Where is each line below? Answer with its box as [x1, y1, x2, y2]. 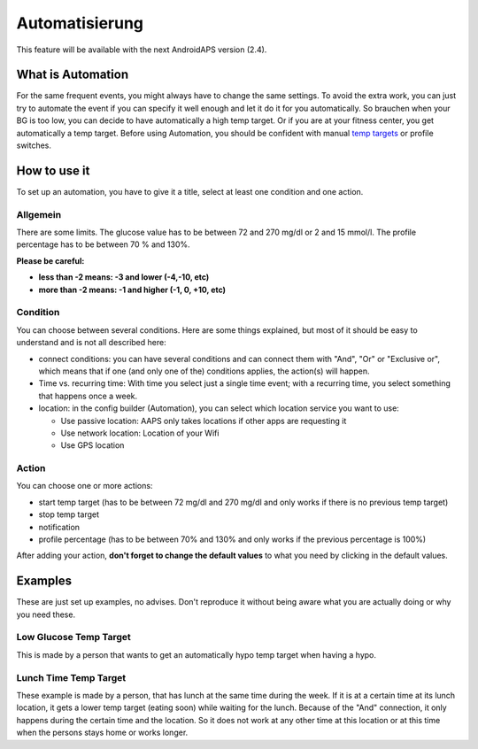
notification [38, 521, 80, 532]
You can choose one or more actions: [16, 481, 153, 491]
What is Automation [16, 67, 128, 82]
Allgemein [16, 208, 62, 220]
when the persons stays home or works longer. [16, 727, 189, 738]
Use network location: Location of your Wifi [60, 428, 220, 438]
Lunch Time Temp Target [16, 671, 127, 683]
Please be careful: [16, 255, 85, 266]
